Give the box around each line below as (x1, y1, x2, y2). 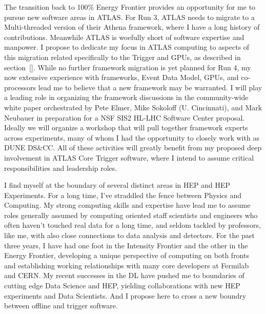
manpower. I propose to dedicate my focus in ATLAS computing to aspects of (4, 42, 250, 52)
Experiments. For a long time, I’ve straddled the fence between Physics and (4, 189, 241, 200)
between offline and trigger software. (4, 300, 118, 311)
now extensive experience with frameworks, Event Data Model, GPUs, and (4, 72, 239, 83)
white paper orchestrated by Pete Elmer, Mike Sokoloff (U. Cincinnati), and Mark (4, 102, 262, 112)
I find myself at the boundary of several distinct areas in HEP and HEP (4, 180, 231, 190)
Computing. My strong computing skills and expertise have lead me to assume (4, 200, 251, 210)
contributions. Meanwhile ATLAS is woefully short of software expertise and (4, 31, 244, 42)
